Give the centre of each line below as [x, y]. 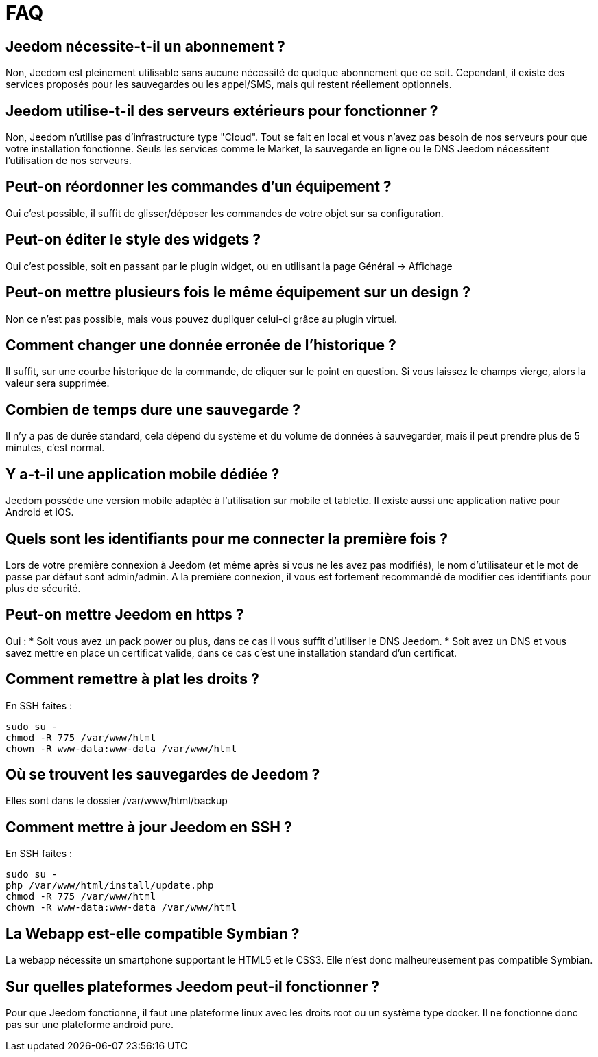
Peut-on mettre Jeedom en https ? [125, 615]
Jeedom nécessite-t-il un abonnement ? [145, 46]
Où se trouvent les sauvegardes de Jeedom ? [163, 775]
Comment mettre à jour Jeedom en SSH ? [149, 827]
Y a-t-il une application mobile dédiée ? [143, 474]
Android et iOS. [40, 512]
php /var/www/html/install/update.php [110, 886]
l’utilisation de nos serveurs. [69, 161]
